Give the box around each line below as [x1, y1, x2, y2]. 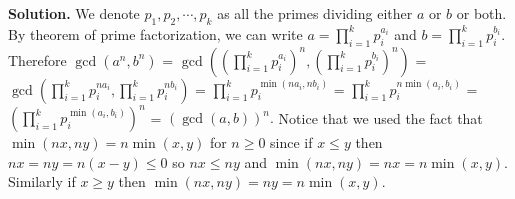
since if [270, 132, 313, 153]
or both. [456, 3, 507, 23]
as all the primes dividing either [217, 3, 413, 23]
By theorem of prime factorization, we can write [8, 23, 303, 44]
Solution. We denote [8, 3, 140, 23]
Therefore [8, 49, 67, 70]
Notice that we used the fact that [278, 107, 483, 128]
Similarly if [8, 171, 76, 192]
